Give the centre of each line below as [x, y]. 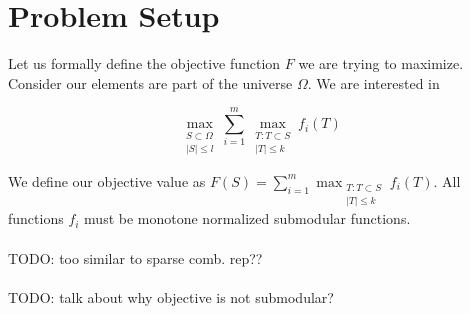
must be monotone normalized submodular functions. [247, 218]
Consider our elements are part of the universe [150, 82]
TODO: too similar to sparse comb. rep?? [135, 257]
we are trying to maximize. [381, 63]
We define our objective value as [107, 180]
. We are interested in [373, 82]
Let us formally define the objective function [144, 63]
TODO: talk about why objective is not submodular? [171, 296]
